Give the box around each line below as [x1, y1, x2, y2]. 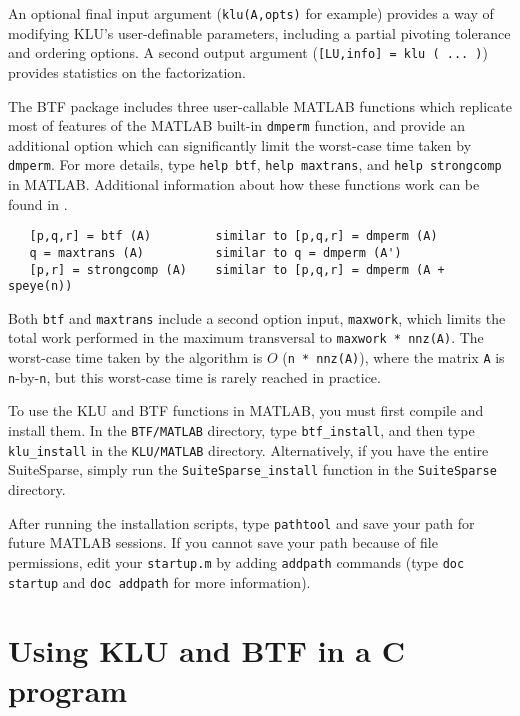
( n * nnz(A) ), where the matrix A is [282, 347, 505, 368]
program [8, 669, 128, 710]
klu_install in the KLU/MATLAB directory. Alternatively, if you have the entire [8, 439, 489, 460]
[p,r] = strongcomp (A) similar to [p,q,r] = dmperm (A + [29, 262, 445, 277]
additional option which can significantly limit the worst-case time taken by [8, 134, 472, 155]
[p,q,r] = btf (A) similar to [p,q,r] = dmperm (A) [29, 229, 438, 244]
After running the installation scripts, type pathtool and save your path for [8, 512, 475, 533]
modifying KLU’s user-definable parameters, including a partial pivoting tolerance [8, 22, 511, 43]
